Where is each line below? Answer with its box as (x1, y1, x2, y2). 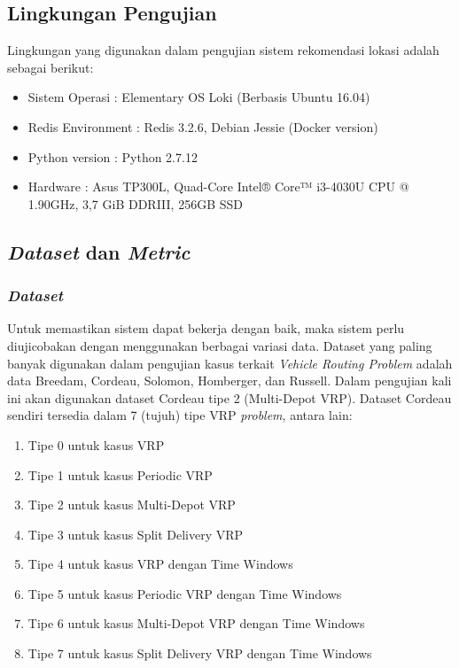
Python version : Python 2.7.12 (27, 147, 198, 166)
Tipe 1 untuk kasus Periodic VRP (27, 465, 213, 484)
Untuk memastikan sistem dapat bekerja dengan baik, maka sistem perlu (7, 319, 405, 338)
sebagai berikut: (7, 58, 94, 76)
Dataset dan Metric (7, 237, 191, 265)
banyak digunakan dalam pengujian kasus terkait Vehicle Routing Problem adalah (7, 353, 453, 372)
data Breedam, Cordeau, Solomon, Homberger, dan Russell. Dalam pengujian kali (7, 371, 452, 390)
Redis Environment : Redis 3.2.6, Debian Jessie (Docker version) (27, 117, 378, 136)
